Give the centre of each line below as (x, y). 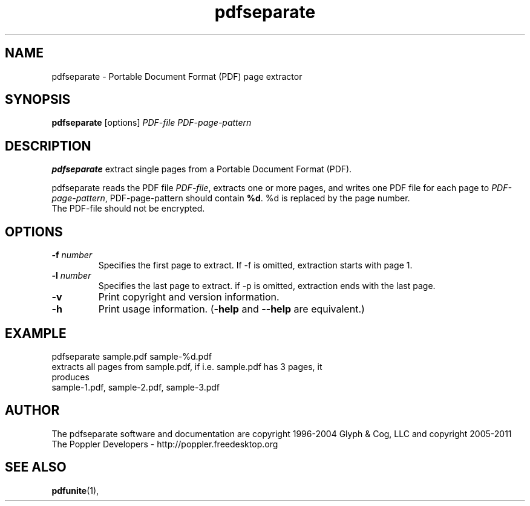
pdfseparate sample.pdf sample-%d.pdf (132, 356)
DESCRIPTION (48, 146)
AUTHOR (32, 410)
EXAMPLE (36, 333)
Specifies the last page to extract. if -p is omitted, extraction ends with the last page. (267, 286)
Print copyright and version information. (189, 297)
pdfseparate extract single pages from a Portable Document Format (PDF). (202, 169)
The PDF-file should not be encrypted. (128, 209)
